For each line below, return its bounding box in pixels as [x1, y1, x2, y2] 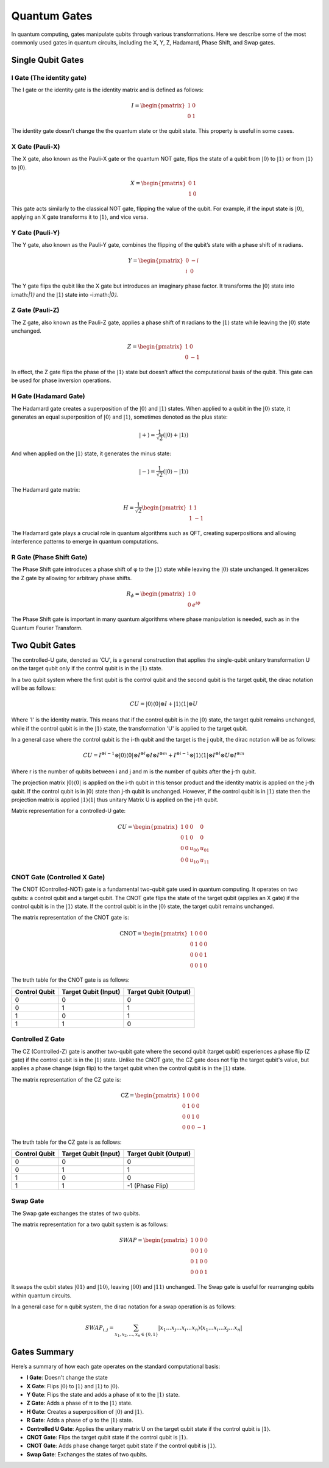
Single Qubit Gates [11, 55, 84, 65]
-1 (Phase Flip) [127, 1182, 169, 1190]
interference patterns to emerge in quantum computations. [11, 538, 158, 545]
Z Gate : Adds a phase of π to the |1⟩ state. [26, 1399, 133, 1407]
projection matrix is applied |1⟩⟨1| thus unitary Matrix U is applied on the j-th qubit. [11, 796, 219, 804]
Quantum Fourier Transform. [11, 624, 83, 631]
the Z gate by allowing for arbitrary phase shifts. [11, 574, 132, 581]
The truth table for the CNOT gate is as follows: [11, 976, 130, 984]
